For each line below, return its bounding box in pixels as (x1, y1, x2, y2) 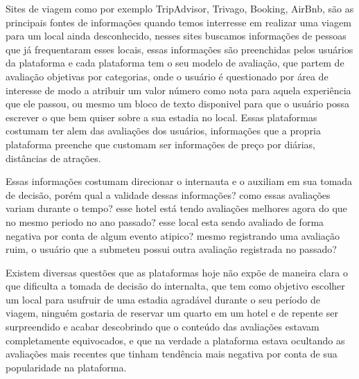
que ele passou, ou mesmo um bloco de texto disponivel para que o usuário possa (6, 96, 350, 111)
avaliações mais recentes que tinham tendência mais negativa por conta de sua (6, 346, 338, 361)
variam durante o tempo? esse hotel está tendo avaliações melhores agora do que (6, 201, 347, 215)
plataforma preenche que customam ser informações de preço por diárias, (6, 136, 316, 151)
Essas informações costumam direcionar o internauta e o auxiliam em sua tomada (6, 174, 353, 188)
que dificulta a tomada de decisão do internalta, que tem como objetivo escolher (6, 279, 345, 293)
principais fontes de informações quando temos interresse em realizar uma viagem (6, 15, 351, 29)
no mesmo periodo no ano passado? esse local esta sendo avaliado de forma (6, 214, 324, 229)
